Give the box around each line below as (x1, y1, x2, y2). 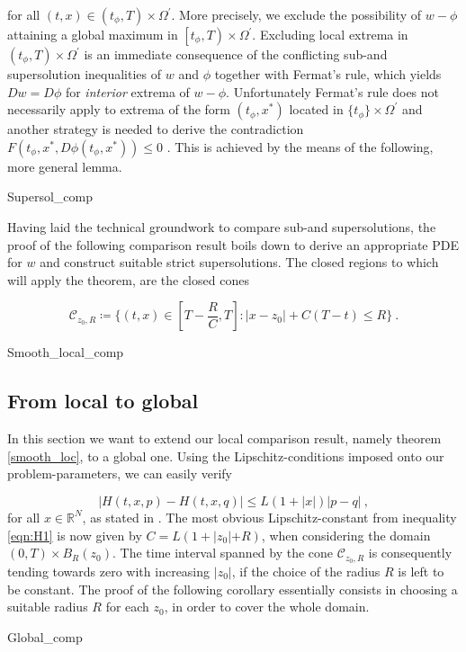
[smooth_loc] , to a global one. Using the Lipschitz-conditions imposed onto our (7, 446, 444, 465)
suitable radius (7, 597, 88, 616)
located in (289, 100, 344, 119)
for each (105, 597, 149, 616)
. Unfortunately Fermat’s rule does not (226, 82, 440, 101)
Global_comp (7, 627, 83, 646)
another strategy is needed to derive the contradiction (7, 120, 304, 138)
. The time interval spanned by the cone (112, 543, 334, 562)
